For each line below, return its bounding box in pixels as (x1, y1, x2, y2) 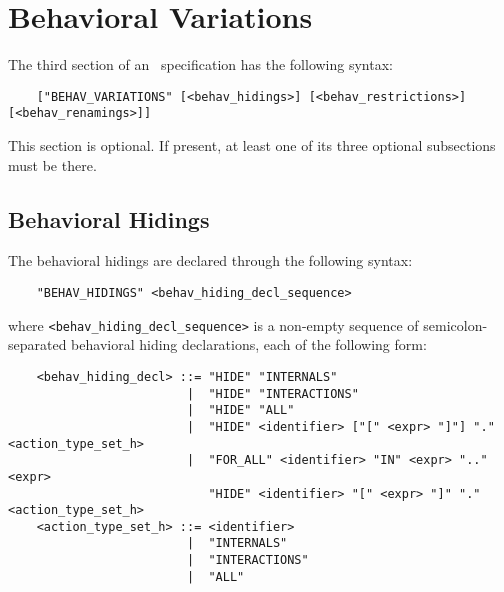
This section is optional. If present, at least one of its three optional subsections (8, 135, 496, 156)
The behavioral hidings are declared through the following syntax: (8, 250, 413, 271)
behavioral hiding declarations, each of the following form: (71, 334, 427, 355)
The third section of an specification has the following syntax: (8, 54, 393, 75)
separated (8, 334, 67, 355)
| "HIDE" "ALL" (186, 403, 295, 418)
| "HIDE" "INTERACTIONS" (186, 386, 359, 401)
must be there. (8, 154, 97, 175)
